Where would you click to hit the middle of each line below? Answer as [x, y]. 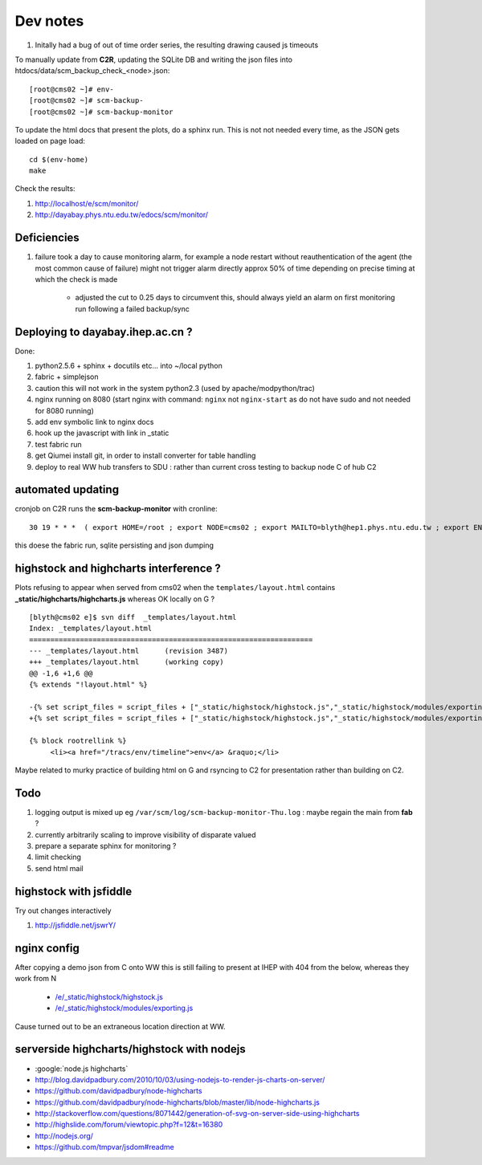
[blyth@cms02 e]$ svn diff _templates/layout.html [133, 617]
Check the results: [45, 189]
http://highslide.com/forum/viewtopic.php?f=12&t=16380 [129, 1125]
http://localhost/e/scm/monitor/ [87, 203]
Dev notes [49, 21]
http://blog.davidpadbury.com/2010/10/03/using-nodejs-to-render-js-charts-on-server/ [180, 1079]
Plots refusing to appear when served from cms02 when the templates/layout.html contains [175, 588]
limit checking [58, 857]
